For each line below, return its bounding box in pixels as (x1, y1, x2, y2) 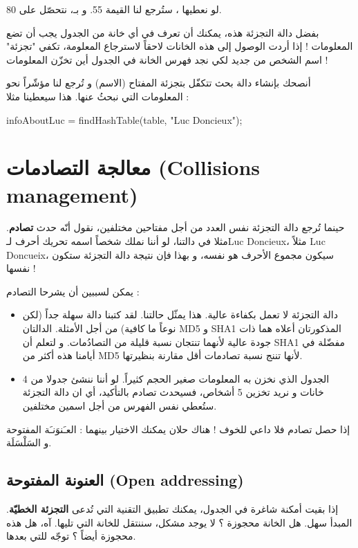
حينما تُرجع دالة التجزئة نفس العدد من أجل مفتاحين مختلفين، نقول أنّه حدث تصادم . (6, 220, 345, 235)
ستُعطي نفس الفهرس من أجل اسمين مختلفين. (22, 399, 217, 412)
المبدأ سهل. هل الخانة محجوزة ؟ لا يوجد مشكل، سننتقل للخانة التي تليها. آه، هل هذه (6, 515, 352, 529)
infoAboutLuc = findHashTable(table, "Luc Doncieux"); (6, 112, 243, 127)
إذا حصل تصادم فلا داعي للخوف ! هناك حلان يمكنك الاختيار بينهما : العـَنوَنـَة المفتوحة (6, 421, 350, 436)
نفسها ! (6, 261, 36, 275)
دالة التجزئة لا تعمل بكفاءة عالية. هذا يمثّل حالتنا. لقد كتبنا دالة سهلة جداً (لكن (22, 307, 338, 322)
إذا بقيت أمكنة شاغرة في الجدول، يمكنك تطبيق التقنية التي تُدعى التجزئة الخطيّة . (6, 501, 339, 515)
